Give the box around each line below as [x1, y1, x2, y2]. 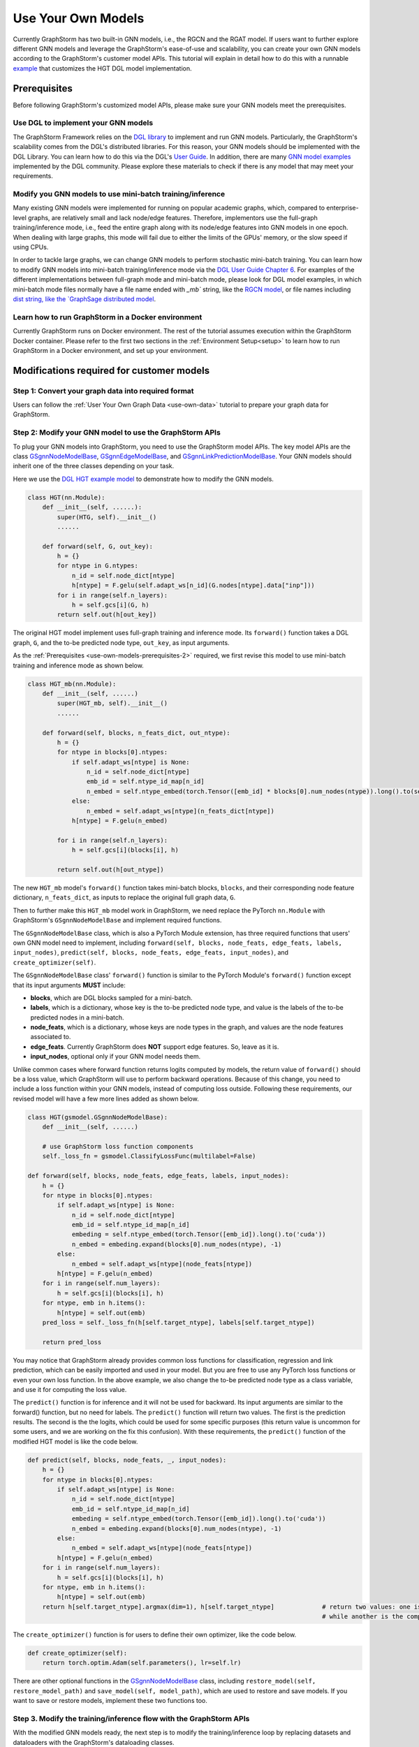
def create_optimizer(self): [27, 1649, 128, 1658]
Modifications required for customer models [13, 364, 210, 377]
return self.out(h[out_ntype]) [57, 866, 164, 873]
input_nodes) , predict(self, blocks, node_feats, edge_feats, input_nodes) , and [13, 948, 289, 957]
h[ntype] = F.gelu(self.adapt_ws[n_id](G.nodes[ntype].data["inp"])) [71, 581, 316, 590]
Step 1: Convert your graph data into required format [13, 386, 195, 396]
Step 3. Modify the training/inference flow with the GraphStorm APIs [13, 1714, 250, 1723]
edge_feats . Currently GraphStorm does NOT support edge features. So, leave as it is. [30, 1042, 279, 1051]
